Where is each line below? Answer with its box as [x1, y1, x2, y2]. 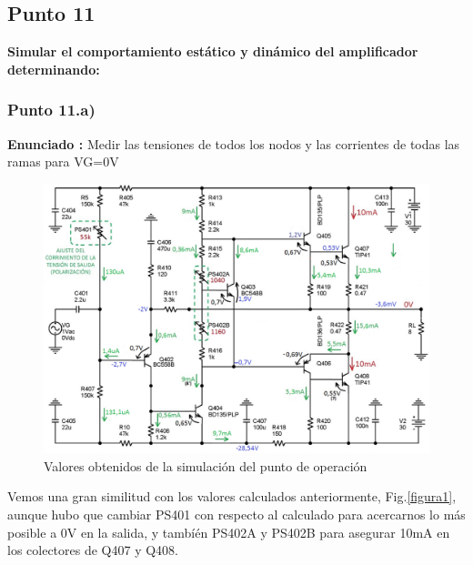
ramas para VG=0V [7, 152, 119, 171]
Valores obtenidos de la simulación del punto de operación [44, 456, 367, 475]
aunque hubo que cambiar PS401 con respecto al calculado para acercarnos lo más [7, 505, 466, 524]
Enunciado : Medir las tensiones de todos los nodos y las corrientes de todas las [7, 134, 460, 153]
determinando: [7, 59, 100, 78]
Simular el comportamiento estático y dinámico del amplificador [7, 42, 418, 61]
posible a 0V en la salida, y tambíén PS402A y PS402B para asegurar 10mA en [7, 522, 450, 541]
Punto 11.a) [7, 98, 96, 121]
